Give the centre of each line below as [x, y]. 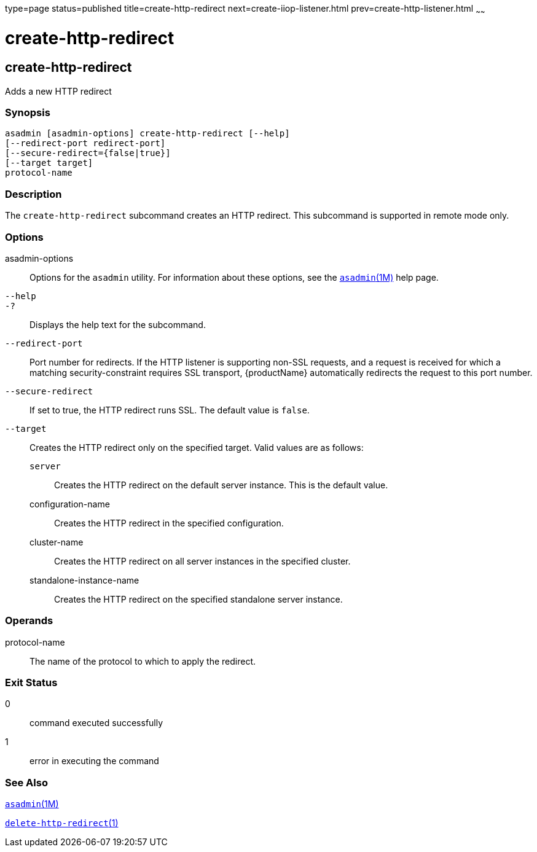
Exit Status [31, 683]
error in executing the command [94, 761]
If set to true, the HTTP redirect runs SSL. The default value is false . [170, 410]
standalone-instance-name [84, 580]
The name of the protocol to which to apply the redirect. [143, 661]
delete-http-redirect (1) [62, 823]
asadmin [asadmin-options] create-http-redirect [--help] [147, 134]
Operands [29, 621]
